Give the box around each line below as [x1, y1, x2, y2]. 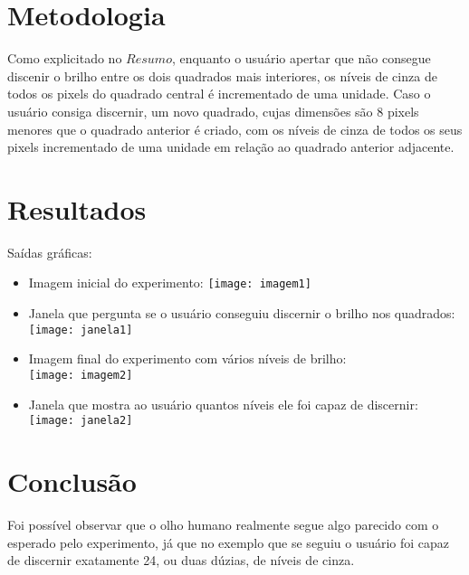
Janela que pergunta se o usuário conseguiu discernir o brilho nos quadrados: [28, 304, 455, 323]
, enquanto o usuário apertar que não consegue [171, 49, 431, 68]
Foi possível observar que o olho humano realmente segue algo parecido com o [7, 514, 439, 533]
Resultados [7, 190, 147, 227]
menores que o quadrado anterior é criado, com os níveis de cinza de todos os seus [7, 119, 463, 138]
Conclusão [7, 463, 137, 499]
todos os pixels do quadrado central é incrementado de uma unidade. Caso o [7, 84, 431, 103]
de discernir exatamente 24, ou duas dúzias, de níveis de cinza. [7, 551, 355, 570]
